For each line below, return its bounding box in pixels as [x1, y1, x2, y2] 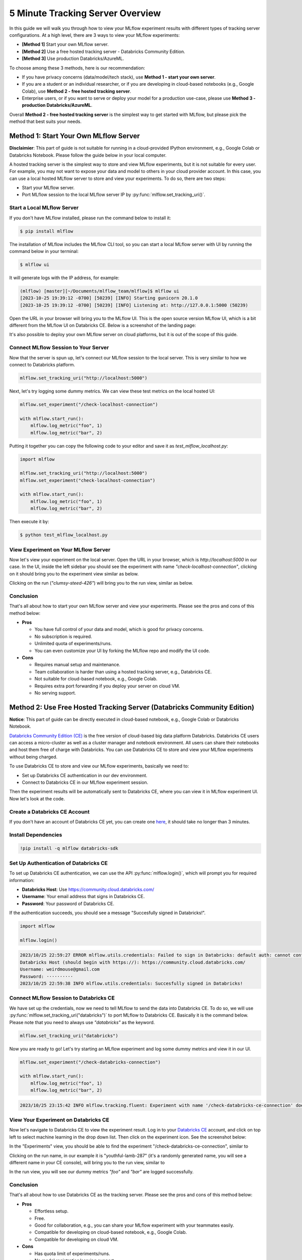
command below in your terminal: [9, 248, 79, 254]
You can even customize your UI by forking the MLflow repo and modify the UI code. [34, 648, 210, 654]
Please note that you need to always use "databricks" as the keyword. [9, 1019, 155, 1025]
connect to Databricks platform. [9, 362, 75, 368]
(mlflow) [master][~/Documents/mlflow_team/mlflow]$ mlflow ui [20, 288, 180, 294]
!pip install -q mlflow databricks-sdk [20, 846, 118, 851]
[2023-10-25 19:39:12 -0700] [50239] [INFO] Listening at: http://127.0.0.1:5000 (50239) [20, 302, 249, 308]
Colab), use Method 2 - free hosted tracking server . [22, 88, 131, 94]
